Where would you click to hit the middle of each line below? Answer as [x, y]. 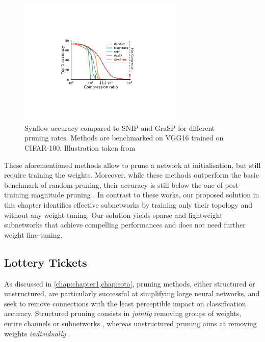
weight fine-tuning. [33, 234]
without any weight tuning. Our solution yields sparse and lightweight [113, 215]
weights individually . [37, 333]
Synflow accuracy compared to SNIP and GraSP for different [120, 127]
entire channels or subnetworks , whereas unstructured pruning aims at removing [130, 323]
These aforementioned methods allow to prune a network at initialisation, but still [132, 165]
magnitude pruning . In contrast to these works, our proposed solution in [145, 195]
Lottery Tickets [46, 262]
